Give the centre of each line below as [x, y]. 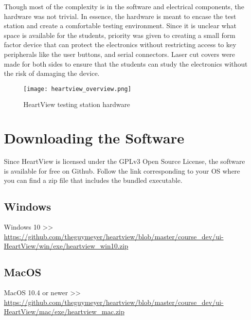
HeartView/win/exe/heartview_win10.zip [66, 246]
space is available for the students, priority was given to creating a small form [120, 35]
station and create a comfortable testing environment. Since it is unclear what [120, 26]
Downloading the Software [94, 138]
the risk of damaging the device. [52, 73]
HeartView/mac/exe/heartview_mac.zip [64, 311]
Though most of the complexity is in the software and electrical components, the [124, 6]
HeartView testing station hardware [77, 104]
